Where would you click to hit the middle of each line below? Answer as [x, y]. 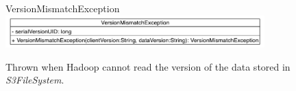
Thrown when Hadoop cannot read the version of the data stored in [148, 66]
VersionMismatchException [63, 8]
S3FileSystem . [35, 80]
